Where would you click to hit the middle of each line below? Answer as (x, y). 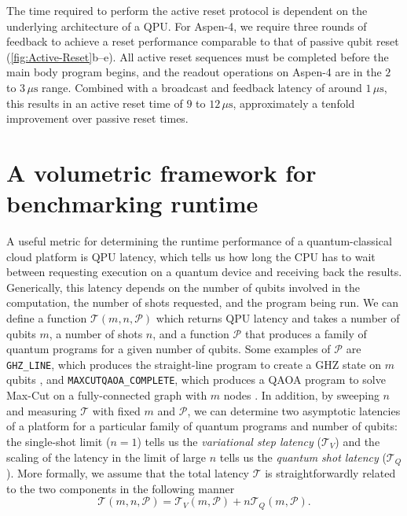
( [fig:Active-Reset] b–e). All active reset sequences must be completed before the (198, 56)
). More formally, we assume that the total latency (128, 472)
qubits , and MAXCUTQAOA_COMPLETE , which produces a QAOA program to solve (196, 380)
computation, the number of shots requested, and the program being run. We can (203, 302)
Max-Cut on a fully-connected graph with (107, 395)
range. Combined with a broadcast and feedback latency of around (202, 87)
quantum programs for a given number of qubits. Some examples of (169, 349)
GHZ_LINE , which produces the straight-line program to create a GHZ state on (194, 364)
